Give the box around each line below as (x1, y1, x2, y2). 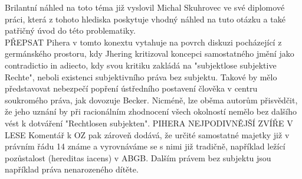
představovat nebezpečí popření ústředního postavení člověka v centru (5, 82, 258, 95)
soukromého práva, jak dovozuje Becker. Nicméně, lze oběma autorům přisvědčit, (5, 93, 298, 106)
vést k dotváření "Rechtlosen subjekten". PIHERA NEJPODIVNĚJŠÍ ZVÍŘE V (5, 116, 293, 129)
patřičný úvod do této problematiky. (5, 24, 136, 37)
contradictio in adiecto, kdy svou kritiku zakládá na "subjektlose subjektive (5, 58, 277, 71)
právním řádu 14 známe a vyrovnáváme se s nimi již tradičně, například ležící (5, 140, 285, 152)
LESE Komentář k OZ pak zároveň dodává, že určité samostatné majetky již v (5, 128, 290, 141)
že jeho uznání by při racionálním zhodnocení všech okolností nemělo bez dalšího (5, 105, 297, 118)
